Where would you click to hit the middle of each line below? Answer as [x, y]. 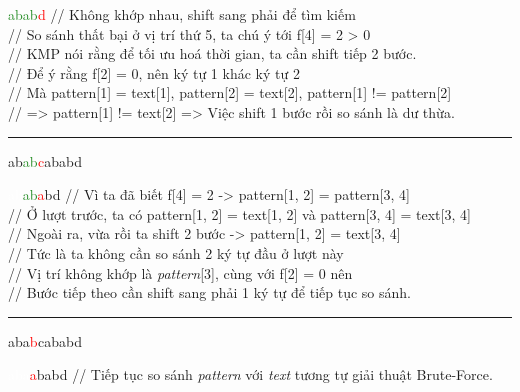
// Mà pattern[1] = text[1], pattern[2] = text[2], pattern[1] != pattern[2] [230, 92]
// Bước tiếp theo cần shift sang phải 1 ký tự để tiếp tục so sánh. [209, 292]
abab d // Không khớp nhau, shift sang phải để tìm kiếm [182, 14]
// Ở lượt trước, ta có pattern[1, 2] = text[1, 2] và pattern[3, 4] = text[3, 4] [239, 213]
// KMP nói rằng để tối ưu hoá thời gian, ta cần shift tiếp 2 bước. [212, 53]
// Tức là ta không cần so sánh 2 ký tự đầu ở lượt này [176, 252]
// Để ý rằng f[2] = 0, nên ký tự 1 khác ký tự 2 [154, 72]
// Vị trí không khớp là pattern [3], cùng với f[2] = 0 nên [180, 272]
